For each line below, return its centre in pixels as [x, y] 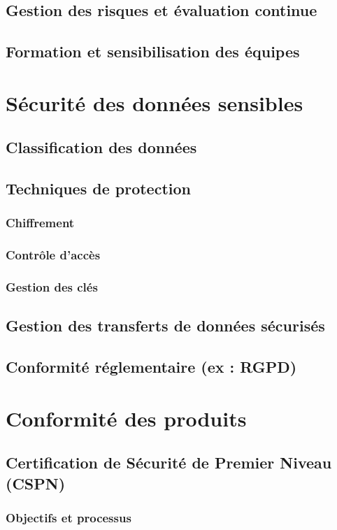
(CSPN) [36, 483]
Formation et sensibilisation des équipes [153, 51]
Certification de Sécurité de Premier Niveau [169, 463]
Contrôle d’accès [53, 255]
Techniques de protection [98, 188]
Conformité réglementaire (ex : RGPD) [151, 367]
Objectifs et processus [69, 518]
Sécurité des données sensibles [155, 102]
